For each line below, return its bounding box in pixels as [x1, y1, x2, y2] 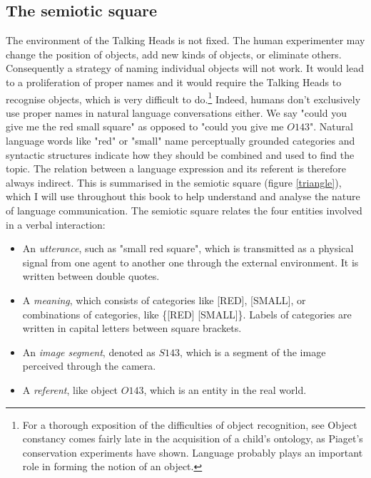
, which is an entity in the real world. [143, 382, 307, 397]
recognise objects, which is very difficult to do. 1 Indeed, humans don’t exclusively [6, 89, 361, 106]
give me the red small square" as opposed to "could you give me [6, 119, 284, 134]
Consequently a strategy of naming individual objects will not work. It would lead [6, 61, 365, 76]
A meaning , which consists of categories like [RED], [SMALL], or [22, 292, 306, 307]
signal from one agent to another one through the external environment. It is [22, 254, 359, 269]
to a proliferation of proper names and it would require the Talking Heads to [6, 74, 342, 89]
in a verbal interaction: [6, 217, 106, 232]
